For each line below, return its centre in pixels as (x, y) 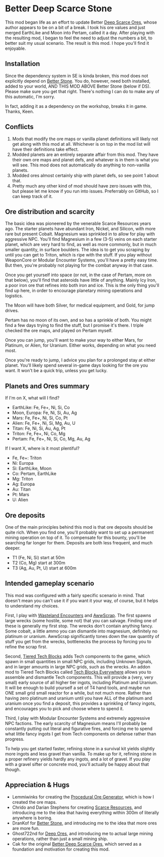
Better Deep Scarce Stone (59, 9)
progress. (15, 739)
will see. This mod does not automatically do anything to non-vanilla (81, 165)
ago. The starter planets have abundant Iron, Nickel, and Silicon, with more (80, 229)
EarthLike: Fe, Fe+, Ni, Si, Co (41, 408)
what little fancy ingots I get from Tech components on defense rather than (81, 733)
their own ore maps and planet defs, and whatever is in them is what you (85, 159)
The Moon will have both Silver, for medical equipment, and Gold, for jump (80, 305)
